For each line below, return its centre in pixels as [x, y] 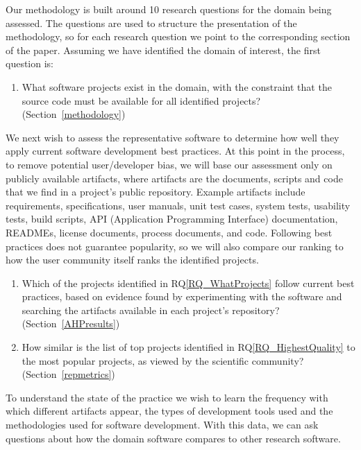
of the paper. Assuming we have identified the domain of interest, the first [163, 50]
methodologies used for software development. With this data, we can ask [162, 425]
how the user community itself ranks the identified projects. [132, 260]
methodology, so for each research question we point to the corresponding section [178, 36]
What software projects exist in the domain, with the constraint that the [177, 86]
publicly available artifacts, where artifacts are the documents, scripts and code [174, 178]
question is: [30, 63]
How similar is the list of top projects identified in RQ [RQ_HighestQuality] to [188, 347]
